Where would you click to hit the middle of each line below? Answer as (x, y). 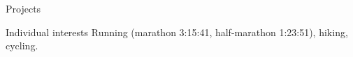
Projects (23, 8)
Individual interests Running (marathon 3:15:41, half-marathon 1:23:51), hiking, (177, 32)
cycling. (22, 46)
